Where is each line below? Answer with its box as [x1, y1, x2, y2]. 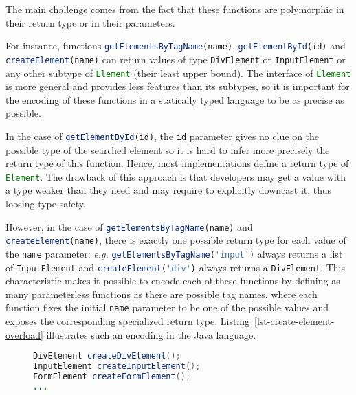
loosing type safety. [5, 196, 86, 211]
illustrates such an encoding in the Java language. [46, 327, 256, 341]
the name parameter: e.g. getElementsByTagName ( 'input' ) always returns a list [5, 246, 343, 260]
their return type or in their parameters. [5, 15, 175, 30]
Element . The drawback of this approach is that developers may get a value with [5, 169, 346, 183]
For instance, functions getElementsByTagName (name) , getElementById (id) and [5, 38, 346, 53]
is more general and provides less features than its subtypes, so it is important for [5, 79, 350, 93]
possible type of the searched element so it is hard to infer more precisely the [5, 142, 330, 157]
